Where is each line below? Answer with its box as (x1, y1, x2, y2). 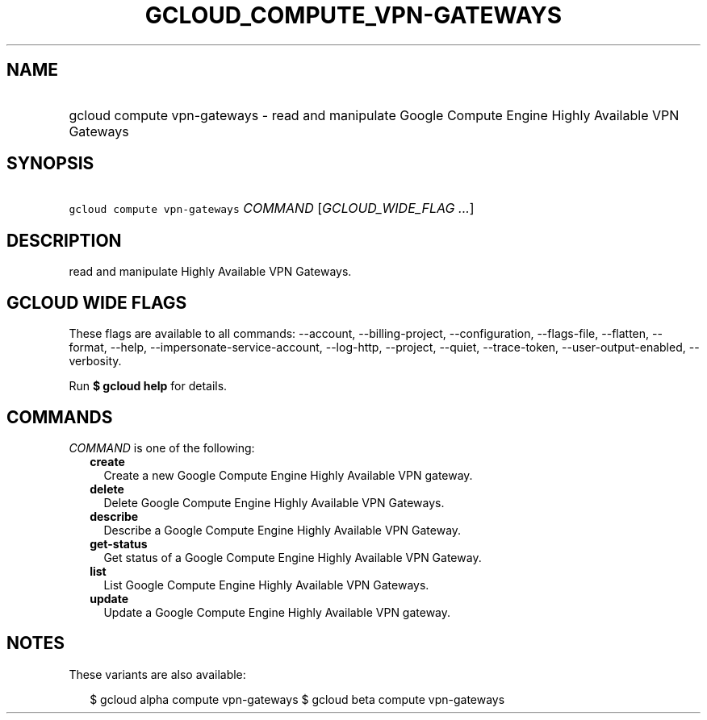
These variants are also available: (69, 667, 246, 681)
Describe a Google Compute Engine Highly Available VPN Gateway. (103, 522, 462, 537)
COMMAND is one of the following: (69, 440, 255, 455)
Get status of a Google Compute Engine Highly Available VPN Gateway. (103, 550, 482, 564)
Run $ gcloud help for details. (69, 379, 228, 393)
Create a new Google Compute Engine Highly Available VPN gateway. (103, 468, 473, 482)
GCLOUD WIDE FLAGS (6, 292, 187, 313)
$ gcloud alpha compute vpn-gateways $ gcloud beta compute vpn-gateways (90, 692, 505, 706)
